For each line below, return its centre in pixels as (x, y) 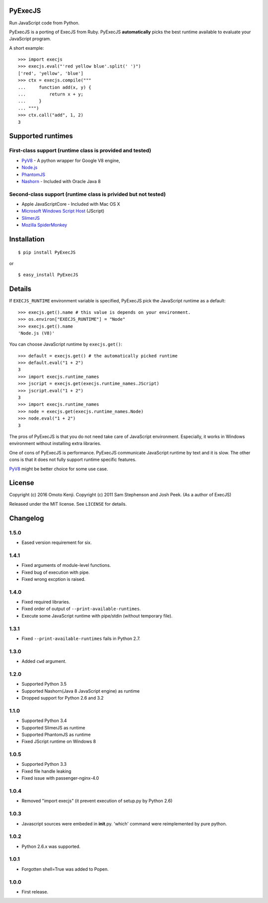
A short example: (27, 48)
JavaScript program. (30, 39)
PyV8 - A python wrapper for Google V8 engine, (71, 160)
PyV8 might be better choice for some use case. (59, 469)
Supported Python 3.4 (44, 721)
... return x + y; (51, 94)
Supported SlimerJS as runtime (53, 727)
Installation (27, 239)
